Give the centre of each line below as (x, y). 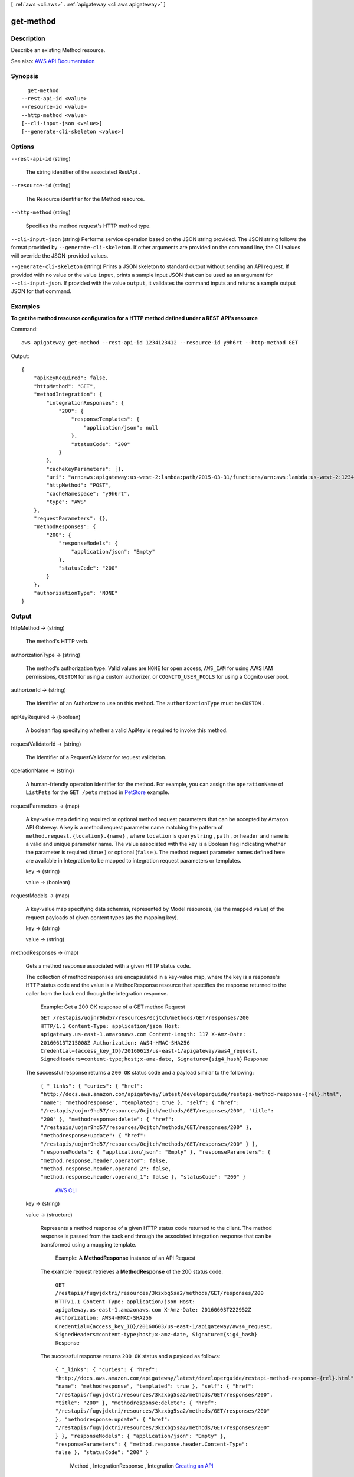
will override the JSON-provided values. (60, 256)
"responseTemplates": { (105, 419)
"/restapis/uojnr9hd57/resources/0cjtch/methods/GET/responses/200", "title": (157, 1111)
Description (28, 38)
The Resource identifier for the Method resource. (85, 199)
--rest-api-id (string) (41, 158)
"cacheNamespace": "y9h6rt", (88, 494)
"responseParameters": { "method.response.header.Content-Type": (152, 1444)
